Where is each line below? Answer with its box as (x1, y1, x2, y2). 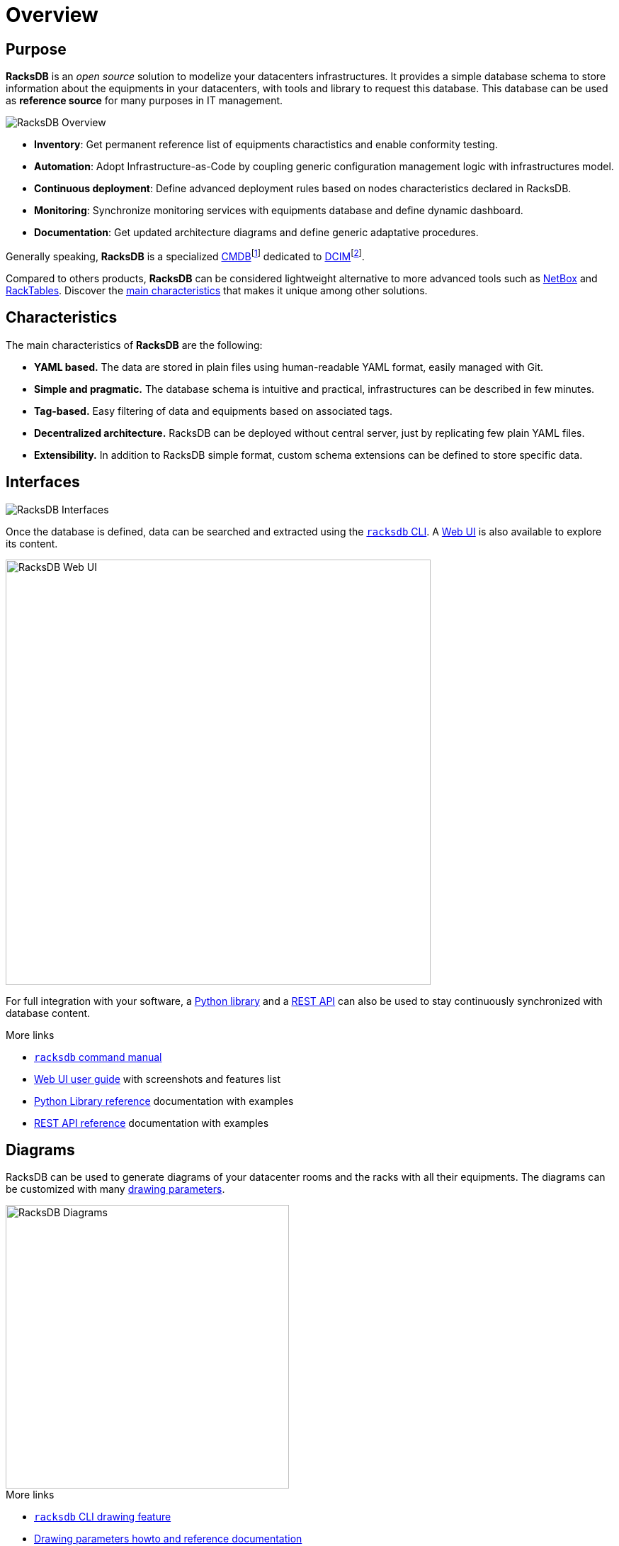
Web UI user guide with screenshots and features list (34, 1072, 281, 1085)
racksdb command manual (34, 1050, 162, 1063)
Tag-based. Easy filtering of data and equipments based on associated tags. (34, 404, 393, 417)
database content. (6, 1006, 91, 1019)
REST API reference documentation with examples (34, 1116, 269, 1129)
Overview (6, 3, 98, 27)
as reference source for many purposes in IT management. (6, 94, 283, 107)
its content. (6, 537, 58, 550)
